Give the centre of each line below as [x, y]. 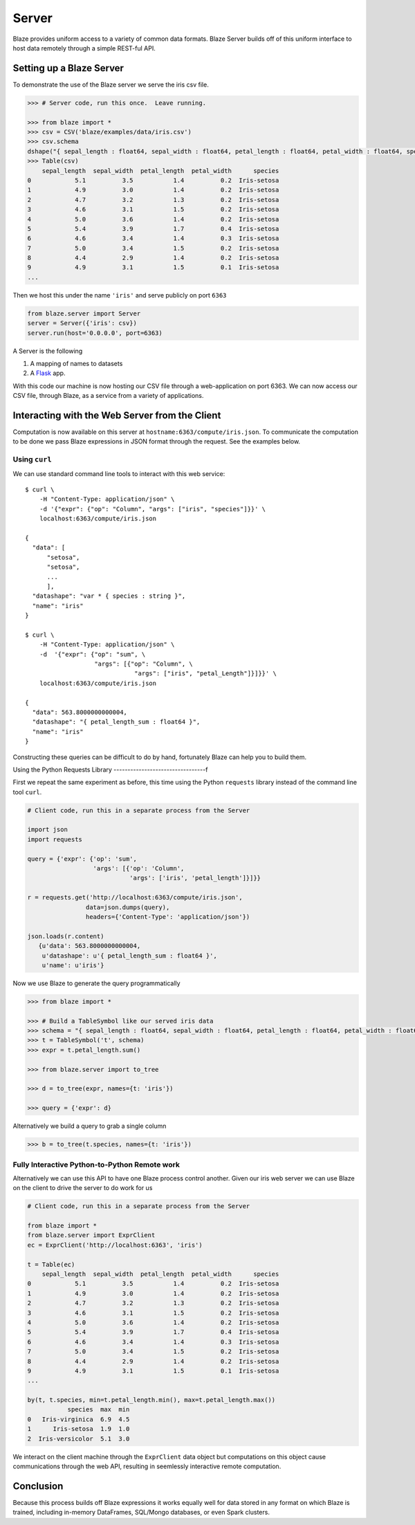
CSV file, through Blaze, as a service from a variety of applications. [108, 396]
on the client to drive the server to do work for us [83, 1188]
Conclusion [38, 1486]
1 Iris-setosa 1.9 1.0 [79, 1429]
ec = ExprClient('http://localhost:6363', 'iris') [115, 1245]
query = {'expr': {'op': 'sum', [82, 859]
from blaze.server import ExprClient [91, 1235]
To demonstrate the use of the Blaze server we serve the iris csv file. [111, 84]
